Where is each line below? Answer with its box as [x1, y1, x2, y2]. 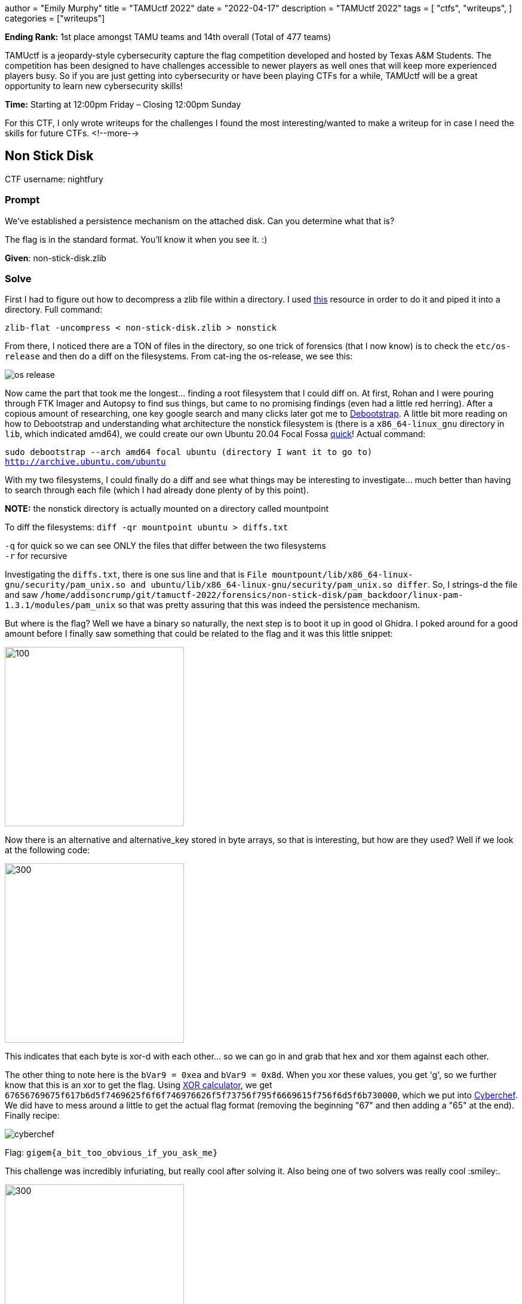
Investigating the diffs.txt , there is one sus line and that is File [5, 569, 268, 580]
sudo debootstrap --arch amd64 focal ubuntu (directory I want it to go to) [5, 447, 373, 457]
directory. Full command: [5, 304, 103, 315]
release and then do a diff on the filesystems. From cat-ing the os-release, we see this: [5, 351, 353, 362]
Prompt [5, 194, 40, 206]
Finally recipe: [5, 1110, 60, 1121]
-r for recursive [5, 551, 67, 561]
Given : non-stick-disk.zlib [5, 252, 106, 263]
